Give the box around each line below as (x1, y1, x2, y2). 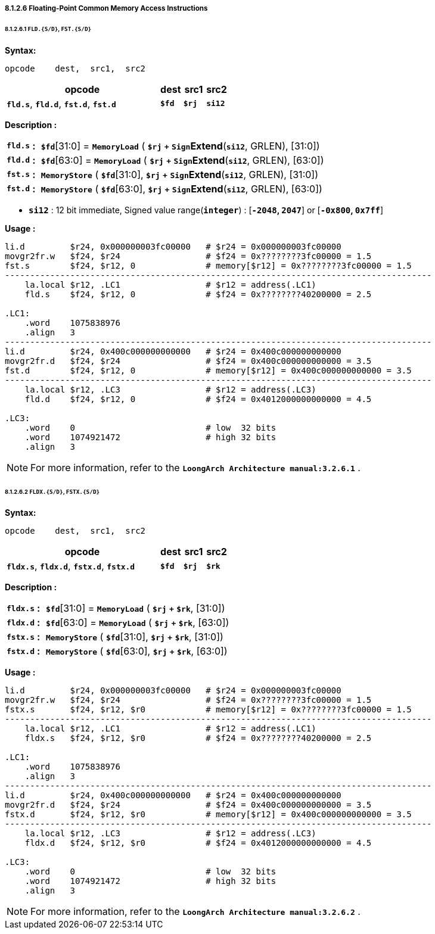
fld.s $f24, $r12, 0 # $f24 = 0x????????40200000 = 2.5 (24, 289, 372, 299)
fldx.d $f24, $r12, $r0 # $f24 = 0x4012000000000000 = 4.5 (24, 838, 372, 848)
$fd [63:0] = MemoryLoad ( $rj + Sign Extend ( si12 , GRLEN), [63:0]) (41, 154, 324, 166)
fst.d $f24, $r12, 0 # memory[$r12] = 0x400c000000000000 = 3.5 (5, 365, 412, 375)
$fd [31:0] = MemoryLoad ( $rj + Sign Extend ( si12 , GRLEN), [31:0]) (41, 139, 320, 152)
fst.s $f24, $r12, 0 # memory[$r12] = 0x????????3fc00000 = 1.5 (5, 260, 412, 270)
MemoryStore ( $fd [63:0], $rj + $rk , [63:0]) (46, 645, 228, 658)
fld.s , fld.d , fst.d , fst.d (7, 97, 116, 110)
